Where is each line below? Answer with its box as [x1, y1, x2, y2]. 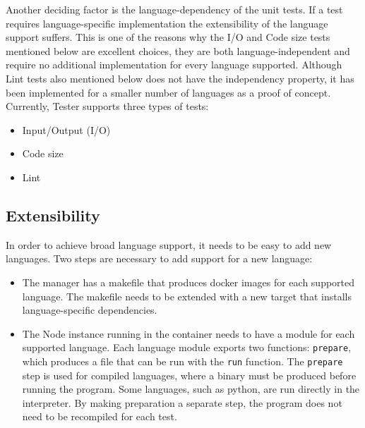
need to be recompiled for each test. [22, 409, 177, 424]
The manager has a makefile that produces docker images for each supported [22, 274, 355, 289]
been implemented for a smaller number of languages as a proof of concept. [6, 85, 331, 99]
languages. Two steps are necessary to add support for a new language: [6, 251, 313, 266]
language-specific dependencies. [22, 302, 157, 317]
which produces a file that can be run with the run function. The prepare [22, 353, 343, 368]
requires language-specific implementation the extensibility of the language [6, 16, 328, 30]
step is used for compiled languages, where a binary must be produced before [22, 367, 357, 382]
